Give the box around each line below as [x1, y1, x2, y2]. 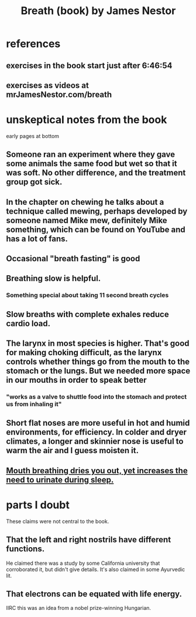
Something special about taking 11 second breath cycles [6, 291, 169, 299]
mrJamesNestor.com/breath [6, 89, 112, 99]
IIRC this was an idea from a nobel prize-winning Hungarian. [6, 605, 151, 612]
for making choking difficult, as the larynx [6, 348, 162, 358]
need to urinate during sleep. [6, 474, 114, 485]
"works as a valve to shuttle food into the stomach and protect [6, 393, 187, 401]
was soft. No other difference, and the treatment [6, 168, 186, 178]
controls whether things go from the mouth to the [6, 357, 190, 367]
